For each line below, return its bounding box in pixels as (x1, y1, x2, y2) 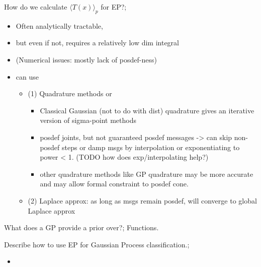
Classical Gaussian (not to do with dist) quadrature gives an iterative (40, 105, 254, 115)
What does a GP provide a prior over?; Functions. (4, 222, 159, 233)
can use (16, 71, 39, 82)
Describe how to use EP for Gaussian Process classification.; (4, 239, 190, 249)
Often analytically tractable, (16, 20, 103, 31)
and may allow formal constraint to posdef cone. (40, 178, 189, 189)
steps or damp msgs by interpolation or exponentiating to (62, 142, 240, 152)
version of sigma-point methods (40, 115, 136, 125)
